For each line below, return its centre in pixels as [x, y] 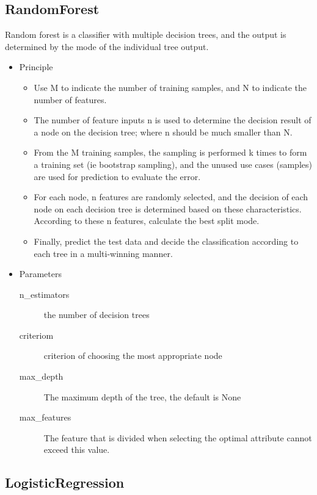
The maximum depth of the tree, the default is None [142, 396]
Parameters [40, 274]
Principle [36, 67]
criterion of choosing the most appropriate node [133, 356]
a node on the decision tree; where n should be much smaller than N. [163, 132]
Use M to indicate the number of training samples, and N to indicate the [170, 87]
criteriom [36, 335]
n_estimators [44, 294]
